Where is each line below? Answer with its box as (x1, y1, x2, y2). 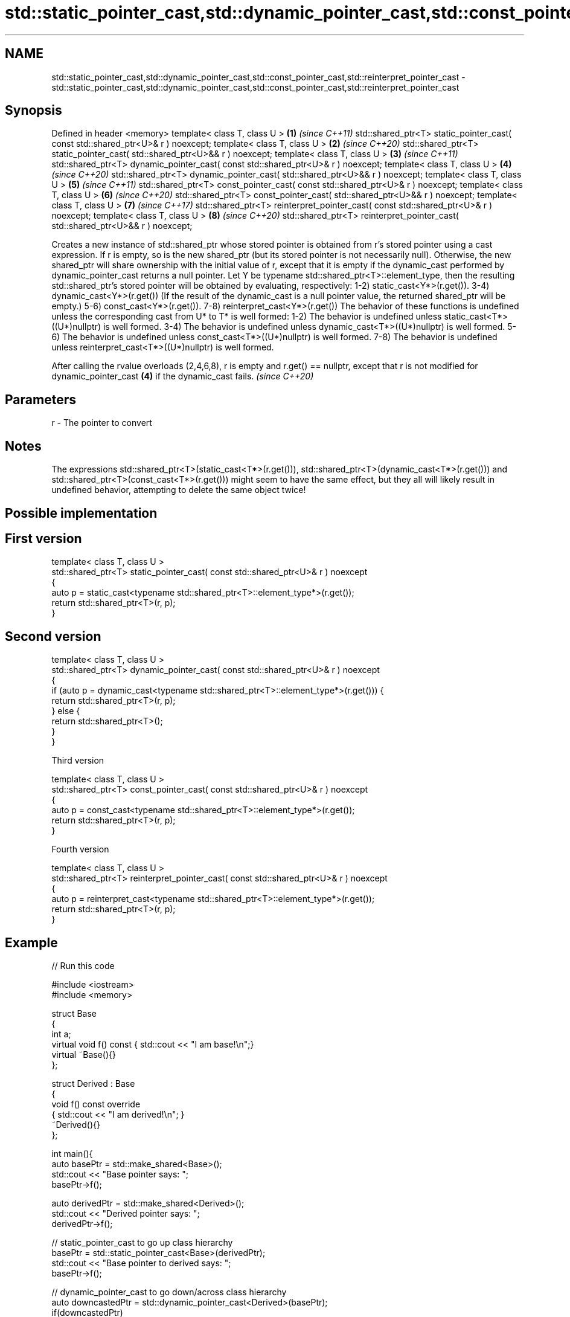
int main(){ (51, 1148, 93, 1159)
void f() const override (51, 1099, 141, 1110)
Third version (51, 755, 104, 766)
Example (5, 935, 58, 950)
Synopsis (5, 103, 62, 118)
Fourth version (51, 844, 109, 855)
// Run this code (51, 961, 115, 971)
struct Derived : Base (51, 1078, 135, 1089)
